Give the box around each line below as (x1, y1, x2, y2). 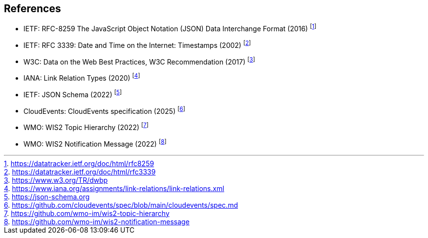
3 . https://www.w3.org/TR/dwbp (4, 175, 108, 184)
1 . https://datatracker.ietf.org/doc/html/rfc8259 (4, 159, 154, 168)
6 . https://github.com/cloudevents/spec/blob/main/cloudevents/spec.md (4, 200, 238, 209)
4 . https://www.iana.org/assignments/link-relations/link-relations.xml (4, 184, 224, 193)
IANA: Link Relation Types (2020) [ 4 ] (23, 72, 140, 83)
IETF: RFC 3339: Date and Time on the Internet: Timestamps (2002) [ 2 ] (23, 40, 251, 49)
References (4, 2, 61, 15)
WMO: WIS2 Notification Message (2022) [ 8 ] (23, 138, 167, 148)
